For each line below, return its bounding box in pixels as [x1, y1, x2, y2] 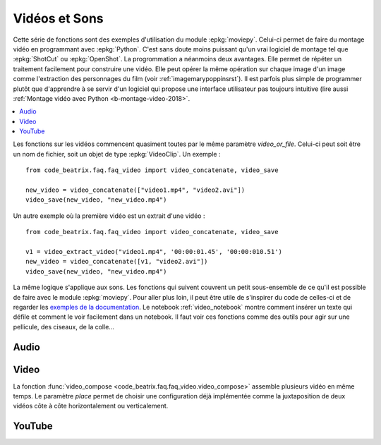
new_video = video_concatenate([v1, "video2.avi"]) [25, 257, 208, 266]
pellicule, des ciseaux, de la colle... [13, 322, 114, 331]
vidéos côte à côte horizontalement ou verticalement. [13, 402, 169, 410]
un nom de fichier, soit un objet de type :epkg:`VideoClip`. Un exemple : [13, 150, 221, 158]
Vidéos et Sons [13, 11, 104, 26]
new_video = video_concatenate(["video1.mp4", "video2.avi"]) [25, 186, 246, 194]
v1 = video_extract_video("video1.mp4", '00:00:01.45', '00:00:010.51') [25, 248, 282, 255]
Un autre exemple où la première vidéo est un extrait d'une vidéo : [13, 212, 205, 220]
